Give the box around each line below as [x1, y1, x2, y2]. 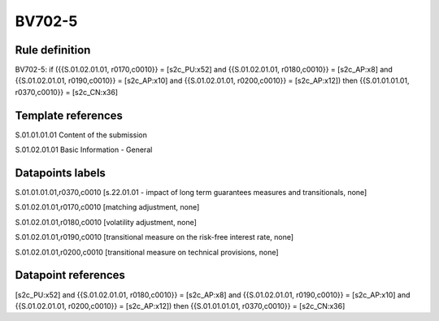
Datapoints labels [15, 166, 106, 180]
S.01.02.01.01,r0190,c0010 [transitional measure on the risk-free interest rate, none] [15, 232, 294, 242]
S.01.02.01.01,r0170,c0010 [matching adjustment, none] [15, 202, 200, 212]
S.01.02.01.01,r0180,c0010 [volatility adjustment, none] [15, 217, 197, 227]
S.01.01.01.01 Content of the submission [15, 130, 148, 140]
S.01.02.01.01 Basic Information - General [15, 145, 153, 154]
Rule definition [15, 43, 91, 57]
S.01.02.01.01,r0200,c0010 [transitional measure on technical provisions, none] [15, 247, 280, 257]
